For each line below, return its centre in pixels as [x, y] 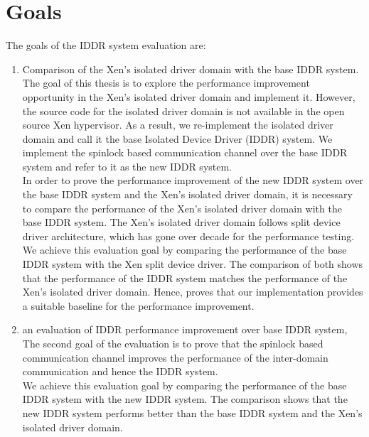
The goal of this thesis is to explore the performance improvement [166, 83]
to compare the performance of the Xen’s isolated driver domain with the [182, 208]
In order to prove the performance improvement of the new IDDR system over [193, 180]
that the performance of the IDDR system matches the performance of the [185, 277]
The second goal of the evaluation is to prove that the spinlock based [173, 343]
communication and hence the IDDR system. [120, 371]
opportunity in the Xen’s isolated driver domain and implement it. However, [189, 96]
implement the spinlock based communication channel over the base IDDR [185, 152]
